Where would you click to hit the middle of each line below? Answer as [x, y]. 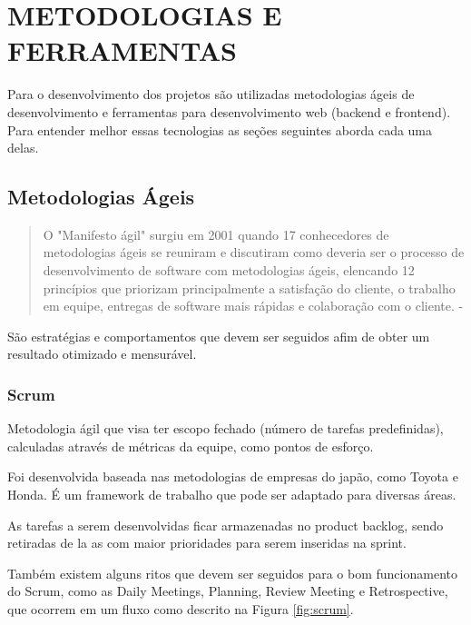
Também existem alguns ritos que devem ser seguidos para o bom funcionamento [232, 573]
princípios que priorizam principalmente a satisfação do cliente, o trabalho [249, 288]
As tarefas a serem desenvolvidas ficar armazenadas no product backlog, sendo [226, 525]
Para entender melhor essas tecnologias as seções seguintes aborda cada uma [220, 129]
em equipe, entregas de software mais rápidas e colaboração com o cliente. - [253, 306]
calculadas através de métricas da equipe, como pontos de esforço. [191, 446]
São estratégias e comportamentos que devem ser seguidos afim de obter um [219, 336]
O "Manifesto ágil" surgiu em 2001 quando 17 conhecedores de [216, 234]
